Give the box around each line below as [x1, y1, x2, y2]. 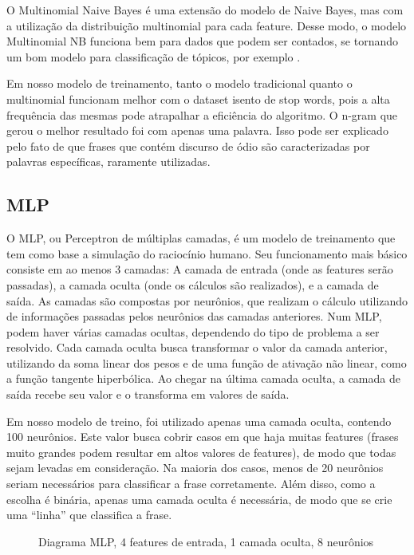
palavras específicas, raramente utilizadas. [6, 153, 211, 170]
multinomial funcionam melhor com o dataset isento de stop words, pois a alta [6, 90, 390, 107]
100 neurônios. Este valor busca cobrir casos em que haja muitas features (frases [6, 428, 399, 445]
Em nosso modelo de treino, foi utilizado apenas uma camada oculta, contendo [6, 412, 392, 429]
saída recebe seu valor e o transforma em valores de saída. [6, 386, 290, 403]
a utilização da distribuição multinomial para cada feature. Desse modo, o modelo [6, 17, 407, 33]
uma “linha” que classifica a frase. [6, 506, 172, 523]
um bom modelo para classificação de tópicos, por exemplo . [6, 48, 301, 65]
